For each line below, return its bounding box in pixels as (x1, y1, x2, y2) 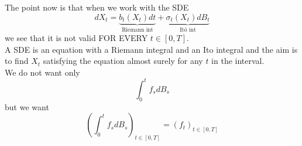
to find (5, 55, 29, 67)
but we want (5, 100, 49, 113)
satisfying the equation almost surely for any (43, 55, 203, 67)
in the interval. (211, 55, 265, 67)
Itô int (180, 27, 196, 33)
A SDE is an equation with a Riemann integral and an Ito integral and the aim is (5, 43, 298, 55)
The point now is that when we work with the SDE (5, 1, 189, 13)
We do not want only (5, 66, 80, 78)
